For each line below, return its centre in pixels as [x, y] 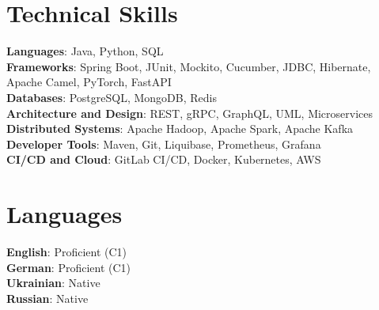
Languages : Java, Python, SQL [85, 51]
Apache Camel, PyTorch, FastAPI [89, 82]
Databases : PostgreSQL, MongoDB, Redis [112, 97]
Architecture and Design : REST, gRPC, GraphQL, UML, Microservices [190, 113]
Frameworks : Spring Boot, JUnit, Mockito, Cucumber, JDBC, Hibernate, [189, 66]
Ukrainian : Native [53, 283]
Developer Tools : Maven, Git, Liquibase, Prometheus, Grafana [164, 144]
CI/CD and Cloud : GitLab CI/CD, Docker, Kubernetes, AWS [164, 159]
